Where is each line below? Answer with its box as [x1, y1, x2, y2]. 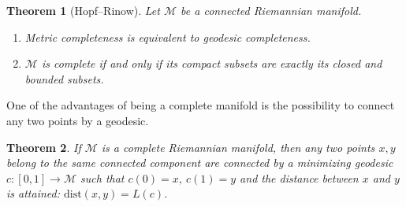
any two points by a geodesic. [6, 112, 149, 128]
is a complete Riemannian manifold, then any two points [101, 139, 375, 155]
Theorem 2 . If [6, 139, 81, 155]
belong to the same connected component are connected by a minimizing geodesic [6, 154, 393, 171]
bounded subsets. [24, 70, 104, 87]
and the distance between [240, 169, 359, 186]
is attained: [6, 185, 60, 201]
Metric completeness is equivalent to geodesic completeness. [24, 28, 311, 45]
